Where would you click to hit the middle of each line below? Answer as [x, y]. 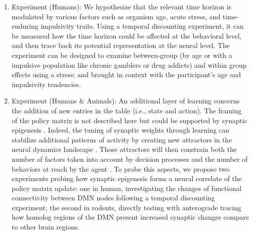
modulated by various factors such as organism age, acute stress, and [116, 16]
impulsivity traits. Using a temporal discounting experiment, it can [142, 26]
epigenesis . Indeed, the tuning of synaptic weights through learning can [121, 130]
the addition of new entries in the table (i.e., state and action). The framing [126, 110]
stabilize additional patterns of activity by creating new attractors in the [122, 139]
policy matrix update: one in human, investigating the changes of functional [126, 188]
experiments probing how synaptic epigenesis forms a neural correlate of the [127, 178]
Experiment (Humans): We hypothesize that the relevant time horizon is [122, 6]
